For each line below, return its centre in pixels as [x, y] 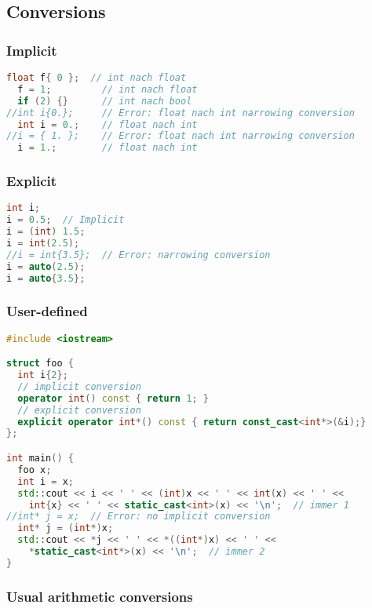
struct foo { [40, 364]
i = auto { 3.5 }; [46, 278]
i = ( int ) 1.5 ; [46, 232]
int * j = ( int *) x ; [66, 528]
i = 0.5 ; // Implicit [66, 220]
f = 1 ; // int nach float [108, 89]
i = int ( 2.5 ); [43, 243]
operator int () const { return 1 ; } [113, 398]
